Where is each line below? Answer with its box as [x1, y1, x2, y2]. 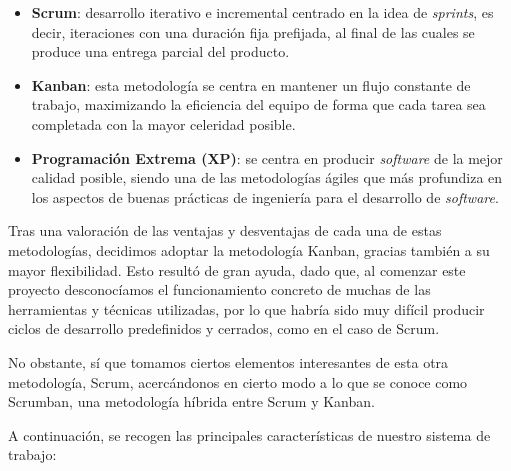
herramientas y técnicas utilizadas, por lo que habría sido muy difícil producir [8, 298, 485, 319]
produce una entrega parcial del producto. [31, 41, 290, 62]
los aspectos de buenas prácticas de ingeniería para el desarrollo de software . [31, 186, 499, 207]
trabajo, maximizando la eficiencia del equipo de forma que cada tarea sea [31, 94, 486, 115]
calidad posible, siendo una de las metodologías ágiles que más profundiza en [31, 167, 503, 188]
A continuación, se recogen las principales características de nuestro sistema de [8, 424, 491, 445]
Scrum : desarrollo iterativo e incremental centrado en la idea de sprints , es [31, 2, 494, 22]
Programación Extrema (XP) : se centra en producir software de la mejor [31, 147, 503, 168]
